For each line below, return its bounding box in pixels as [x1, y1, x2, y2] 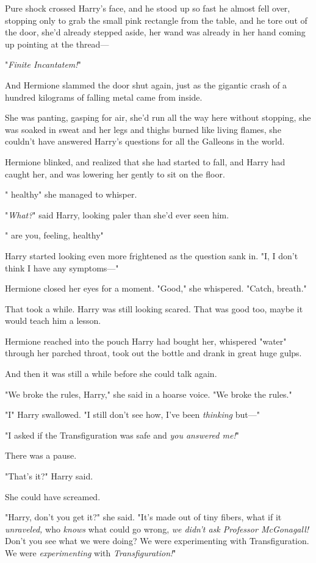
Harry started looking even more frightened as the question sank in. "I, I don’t [5, 249, 298, 262]
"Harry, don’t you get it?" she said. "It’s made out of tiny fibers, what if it [5, 511, 282, 523]
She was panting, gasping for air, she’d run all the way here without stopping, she [5, 111, 311, 124]
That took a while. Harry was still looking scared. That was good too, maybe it [5, 302, 303, 315]
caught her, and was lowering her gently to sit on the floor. [5, 167, 225, 180]
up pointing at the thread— [5, 37, 109, 50]
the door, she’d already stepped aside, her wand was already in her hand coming [5, 26, 306, 38]
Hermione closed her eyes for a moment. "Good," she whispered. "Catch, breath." [5, 282, 307, 295]
